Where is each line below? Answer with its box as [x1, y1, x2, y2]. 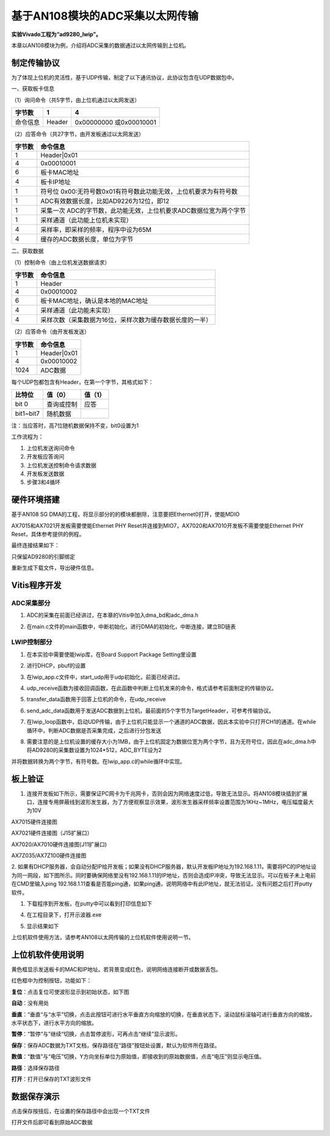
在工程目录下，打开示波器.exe [26, 911, 102, 918]
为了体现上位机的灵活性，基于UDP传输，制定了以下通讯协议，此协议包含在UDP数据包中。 [11, 73, 238, 81]
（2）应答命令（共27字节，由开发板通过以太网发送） [11, 130, 144, 138]
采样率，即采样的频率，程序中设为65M [40, 226, 152, 234]
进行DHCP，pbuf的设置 [26, 662, 86, 669]
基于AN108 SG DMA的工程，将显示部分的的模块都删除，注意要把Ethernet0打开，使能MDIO [11, 511, 240, 518]
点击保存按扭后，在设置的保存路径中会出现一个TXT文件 [11, 1107, 151, 1115]
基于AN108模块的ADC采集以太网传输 [11, 9, 199, 23]
